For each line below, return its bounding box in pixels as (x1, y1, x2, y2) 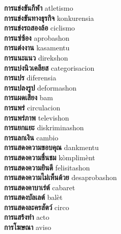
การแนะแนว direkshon (4, 52, 68, 63)
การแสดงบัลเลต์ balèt (4, 192, 63, 202)
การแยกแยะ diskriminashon (4, 122, 84, 133)
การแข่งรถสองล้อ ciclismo (4, 22, 75, 33)
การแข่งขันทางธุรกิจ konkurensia (4, 12, 94, 23)
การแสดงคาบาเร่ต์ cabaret (4, 182, 75, 192)
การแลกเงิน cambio (4, 132, 58, 142)
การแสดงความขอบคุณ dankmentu (4, 142, 99, 153)
